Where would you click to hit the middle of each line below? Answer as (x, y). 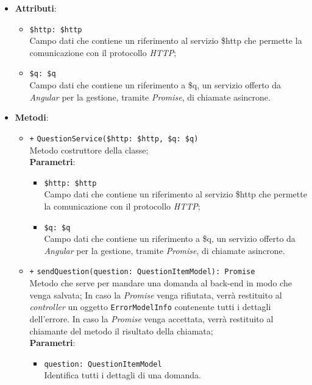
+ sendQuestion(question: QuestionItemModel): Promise (142, 272)
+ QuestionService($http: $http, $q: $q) (114, 139)
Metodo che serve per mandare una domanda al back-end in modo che (161, 283)
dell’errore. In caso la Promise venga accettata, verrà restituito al (151, 318)
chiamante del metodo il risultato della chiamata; (121, 330)
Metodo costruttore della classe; (89, 150)
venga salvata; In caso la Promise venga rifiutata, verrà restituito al (156, 295)
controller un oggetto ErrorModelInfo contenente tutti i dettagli (150, 307)
